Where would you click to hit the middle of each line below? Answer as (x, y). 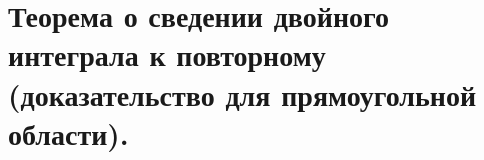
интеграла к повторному (167, 54)
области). (68, 132)
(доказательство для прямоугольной (242, 93)
